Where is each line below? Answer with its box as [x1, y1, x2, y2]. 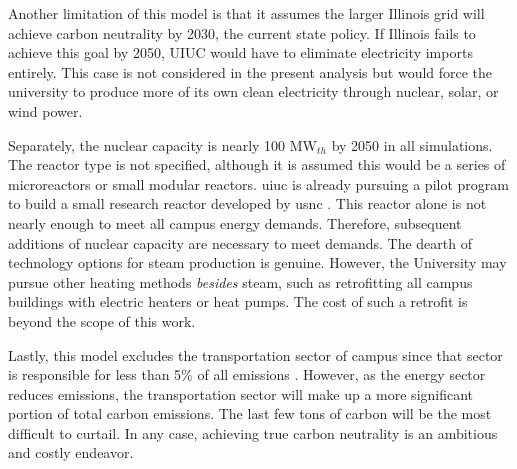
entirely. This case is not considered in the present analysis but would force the [8, 61, 493, 82]
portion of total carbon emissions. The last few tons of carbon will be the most [8, 403, 492, 424]
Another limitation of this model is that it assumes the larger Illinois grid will [8, 3, 485, 23]
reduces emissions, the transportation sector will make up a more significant [8, 383, 474, 404]
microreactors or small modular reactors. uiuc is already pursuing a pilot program [8, 173, 509, 194]
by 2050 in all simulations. [331, 134, 493, 155]
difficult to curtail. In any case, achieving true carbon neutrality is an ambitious [8, 422, 498, 443]
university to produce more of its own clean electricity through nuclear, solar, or [8, 81, 499, 102]
